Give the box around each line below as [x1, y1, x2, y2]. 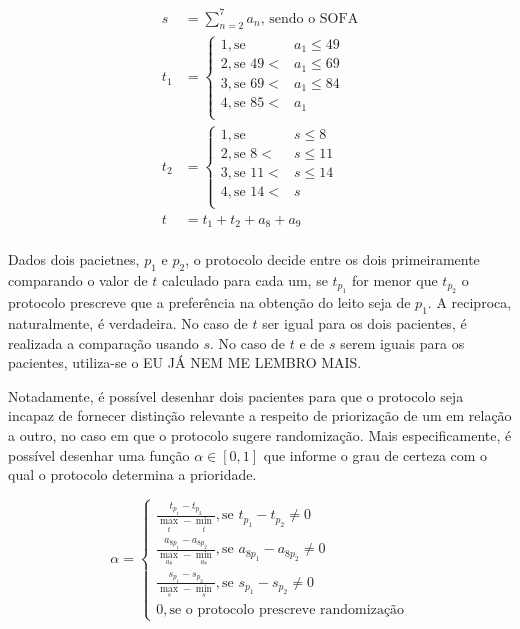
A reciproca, [436, 292, 512, 313]
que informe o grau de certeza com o [263, 444, 488, 465]
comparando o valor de [8, 269, 148, 290]
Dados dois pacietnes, [8, 249, 140, 270]
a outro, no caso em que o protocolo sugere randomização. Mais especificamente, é [8, 424, 512, 445]
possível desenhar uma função [8, 444, 190, 465]
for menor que [352, 269, 438, 290]
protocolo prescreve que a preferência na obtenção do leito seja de [8, 292, 411, 313]
